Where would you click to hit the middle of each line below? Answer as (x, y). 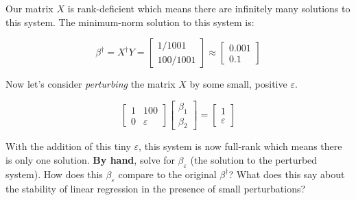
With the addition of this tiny (68, 146)
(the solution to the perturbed (254, 160)
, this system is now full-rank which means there (240, 146)
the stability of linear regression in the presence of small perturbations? (156, 188)
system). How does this (54, 174)
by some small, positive (238, 84)
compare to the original (167, 174)
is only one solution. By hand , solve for (90, 160)
